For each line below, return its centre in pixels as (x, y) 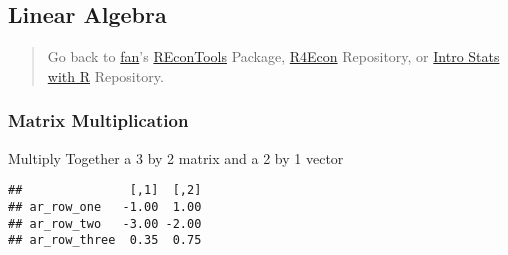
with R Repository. (105, 75)
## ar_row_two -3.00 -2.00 (105, 223)
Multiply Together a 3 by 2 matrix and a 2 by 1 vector (176, 157)
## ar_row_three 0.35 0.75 (105, 240)
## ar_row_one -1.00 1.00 (105, 206)
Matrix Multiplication (98, 120)
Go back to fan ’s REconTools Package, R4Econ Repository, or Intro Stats (273, 56)
